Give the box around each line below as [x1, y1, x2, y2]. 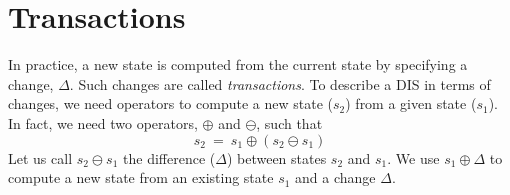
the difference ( [123, 147, 216, 168]
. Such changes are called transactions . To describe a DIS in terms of [69, 73, 491, 94]
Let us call [8, 147, 73, 168]
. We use [387, 147, 440, 168]
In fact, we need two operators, [8, 112, 198, 133]
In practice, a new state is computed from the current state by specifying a [8, 54, 468, 75]
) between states [226, 147, 327, 168]
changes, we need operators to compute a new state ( [8, 93, 333, 114]
